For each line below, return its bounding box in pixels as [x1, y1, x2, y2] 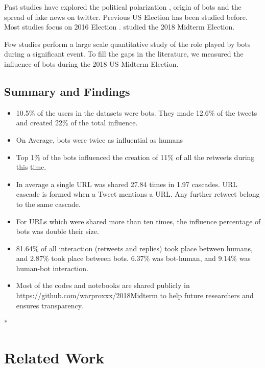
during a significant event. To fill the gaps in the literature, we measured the [4, 48, 244, 59]
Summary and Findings [4, 83, 130, 99]
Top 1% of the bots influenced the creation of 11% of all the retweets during [16, 151, 255, 162]
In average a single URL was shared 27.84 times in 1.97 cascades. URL [16, 178, 238, 189]
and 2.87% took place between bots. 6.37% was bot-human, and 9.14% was [16, 253, 251, 264]
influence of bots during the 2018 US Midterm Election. [4, 58, 179, 69]
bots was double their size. [16, 226, 99, 236]
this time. [16, 162, 46, 172]
